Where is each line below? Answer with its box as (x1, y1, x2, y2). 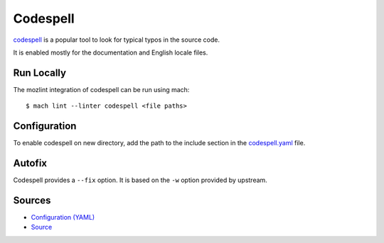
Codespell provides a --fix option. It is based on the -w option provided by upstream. (13, 176, 268, 184)
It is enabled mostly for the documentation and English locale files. (13, 48, 208, 57)
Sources (13, 194, 51, 206)
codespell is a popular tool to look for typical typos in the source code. (13, 35, 220, 44)
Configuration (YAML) (31, 213, 95, 221)
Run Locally (13, 67, 67, 79)
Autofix (13, 157, 48, 169)
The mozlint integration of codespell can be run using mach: (13, 85, 190, 94)
